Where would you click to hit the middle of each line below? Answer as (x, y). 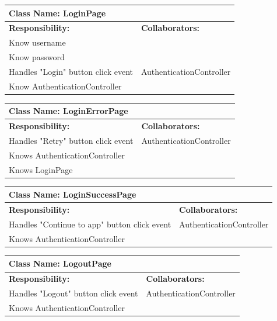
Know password (37, 57)
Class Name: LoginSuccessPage (73, 194)
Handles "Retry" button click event (71, 140)
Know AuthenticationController (65, 86)
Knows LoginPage (41, 169)
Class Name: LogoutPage (60, 263)
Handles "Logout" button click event (73, 293)
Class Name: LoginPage (57, 13)
